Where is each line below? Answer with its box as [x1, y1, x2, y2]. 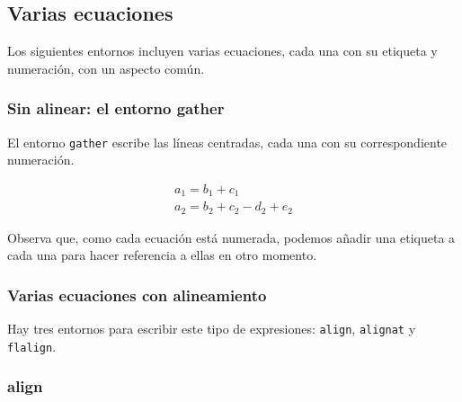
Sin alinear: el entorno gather [7, 97, 225, 120]
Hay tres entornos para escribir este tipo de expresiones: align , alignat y [7, 319, 416, 338]
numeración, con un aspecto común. [7, 58, 205, 77]
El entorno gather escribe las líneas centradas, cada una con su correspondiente [7, 132, 448, 151]
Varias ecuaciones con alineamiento [7, 283, 267, 306]
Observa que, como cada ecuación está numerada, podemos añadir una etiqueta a [7, 228, 456, 246]
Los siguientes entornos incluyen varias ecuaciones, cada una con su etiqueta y [7, 41, 438, 60]
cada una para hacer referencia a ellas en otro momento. [7, 246, 317, 264]
